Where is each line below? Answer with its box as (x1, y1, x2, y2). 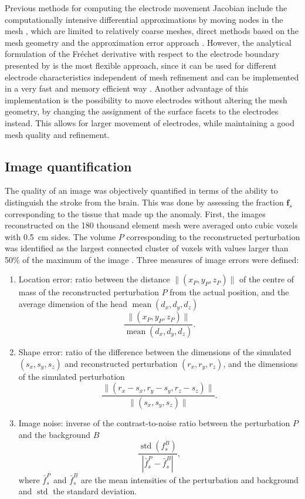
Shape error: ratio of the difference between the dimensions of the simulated (18, 345, 292, 358)
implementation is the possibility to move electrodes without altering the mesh (5, 93, 287, 106)
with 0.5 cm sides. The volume (5, 230, 116, 242)
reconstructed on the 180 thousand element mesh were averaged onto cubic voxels (5, 219, 298, 231)
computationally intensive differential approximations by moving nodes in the (5, 13, 283, 25)
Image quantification (5, 157, 132, 175)
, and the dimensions (223, 357, 298, 369)
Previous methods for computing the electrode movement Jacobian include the (5, 2, 287, 14)
